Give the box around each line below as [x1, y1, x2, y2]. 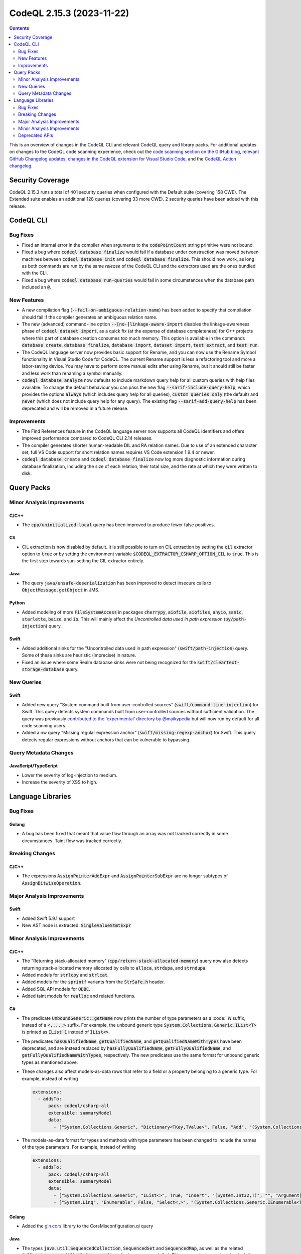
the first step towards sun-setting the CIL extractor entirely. [22, 558, 144, 564]
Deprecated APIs [18, 132, 53, 138]
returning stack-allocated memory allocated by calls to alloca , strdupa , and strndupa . [22, 965, 207, 971]
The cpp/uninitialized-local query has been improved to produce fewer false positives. [22, 522, 215, 528]
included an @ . [22, 284, 52, 290]
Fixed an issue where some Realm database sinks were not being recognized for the [22, 659, 197, 665]
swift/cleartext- [197, 660, 240, 665]
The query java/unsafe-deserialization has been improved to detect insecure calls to [22, 580, 212, 586]
